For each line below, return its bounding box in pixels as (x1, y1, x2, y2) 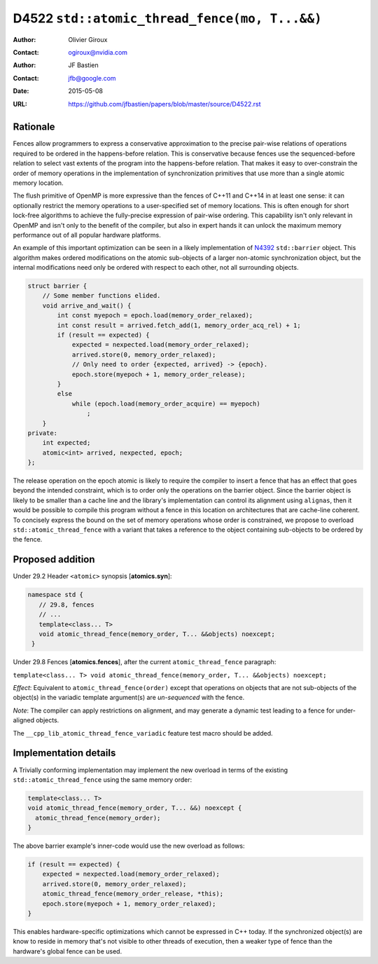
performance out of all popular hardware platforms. (13, 230, 161, 239)
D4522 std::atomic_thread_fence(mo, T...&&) (13, 11, 322, 26)
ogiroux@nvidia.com (68, 48, 128, 56)
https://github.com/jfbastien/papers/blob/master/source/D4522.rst (68, 99, 261, 108)
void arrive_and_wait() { (42, 301, 132, 310)
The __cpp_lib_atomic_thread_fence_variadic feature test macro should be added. (13, 729, 273, 737)
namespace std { (27, 591, 84, 599)
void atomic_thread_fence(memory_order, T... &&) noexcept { (27, 804, 242, 812)
